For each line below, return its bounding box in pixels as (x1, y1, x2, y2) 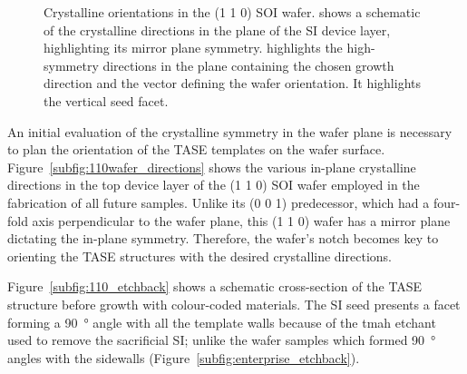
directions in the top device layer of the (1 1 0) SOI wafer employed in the (7, 175, 420, 194)
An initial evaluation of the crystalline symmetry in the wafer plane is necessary (7, 122, 452, 141)
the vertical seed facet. (44, 91, 169, 110)
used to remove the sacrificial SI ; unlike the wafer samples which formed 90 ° (7, 330, 436, 349)
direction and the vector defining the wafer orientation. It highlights (44, 74, 421, 93)
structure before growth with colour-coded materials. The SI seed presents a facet (7, 294, 461, 313)
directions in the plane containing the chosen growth (102, 55, 394, 74)
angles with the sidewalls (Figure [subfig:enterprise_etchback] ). (7, 348, 360, 367)
